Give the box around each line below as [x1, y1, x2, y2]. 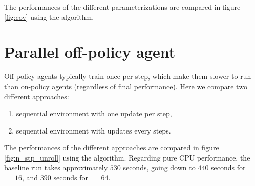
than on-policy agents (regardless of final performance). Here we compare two [4, 81, 247, 91]
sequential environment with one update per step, [16, 108, 172, 119]
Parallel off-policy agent [4, 41, 176, 62]
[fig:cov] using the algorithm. [4, 11, 94, 22]
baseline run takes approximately [4, 162, 108, 173]
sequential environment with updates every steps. [16, 125, 171, 136]
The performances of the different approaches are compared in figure [4, 142, 219, 153]
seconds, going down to [123, 162, 196, 173]
